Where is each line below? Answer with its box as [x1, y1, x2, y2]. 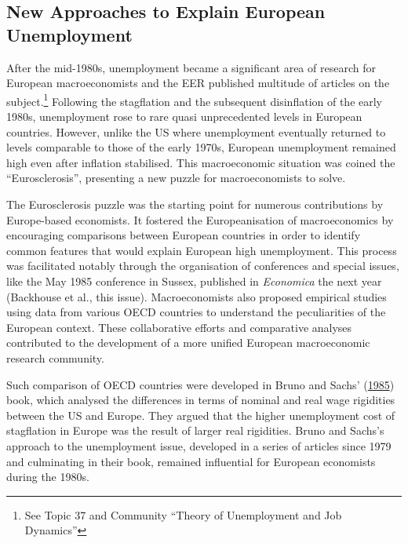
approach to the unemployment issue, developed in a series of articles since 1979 [6, 437, 392, 454]
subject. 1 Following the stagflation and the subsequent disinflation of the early [6, 90, 383, 109]
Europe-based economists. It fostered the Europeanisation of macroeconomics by [6, 211, 394, 228]
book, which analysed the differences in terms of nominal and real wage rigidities [6, 392, 395, 408]
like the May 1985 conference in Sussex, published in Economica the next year [6, 272, 382, 289]
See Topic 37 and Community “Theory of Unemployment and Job [24, 506, 342, 523]
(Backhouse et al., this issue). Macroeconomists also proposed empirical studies [6, 288, 387, 304]
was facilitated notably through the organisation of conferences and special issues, [6, 257, 399, 274]
